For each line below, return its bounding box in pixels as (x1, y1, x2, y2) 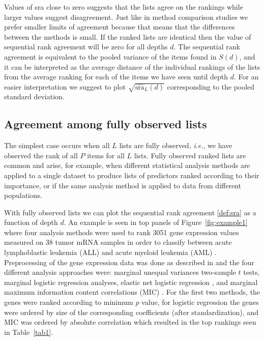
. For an (234, 71, 259, 82)
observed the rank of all (4, 150, 78, 160)
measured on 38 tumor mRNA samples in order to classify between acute (4, 237, 232, 247)
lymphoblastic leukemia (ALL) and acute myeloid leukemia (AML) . (4, 247, 217, 258)
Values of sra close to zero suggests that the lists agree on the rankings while (4, 2, 243, 12)
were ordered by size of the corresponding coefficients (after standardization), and (4, 306, 258, 317)
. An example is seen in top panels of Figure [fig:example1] (64, 217, 248, 228)
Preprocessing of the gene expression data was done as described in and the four (4, 257, 254, 267)
